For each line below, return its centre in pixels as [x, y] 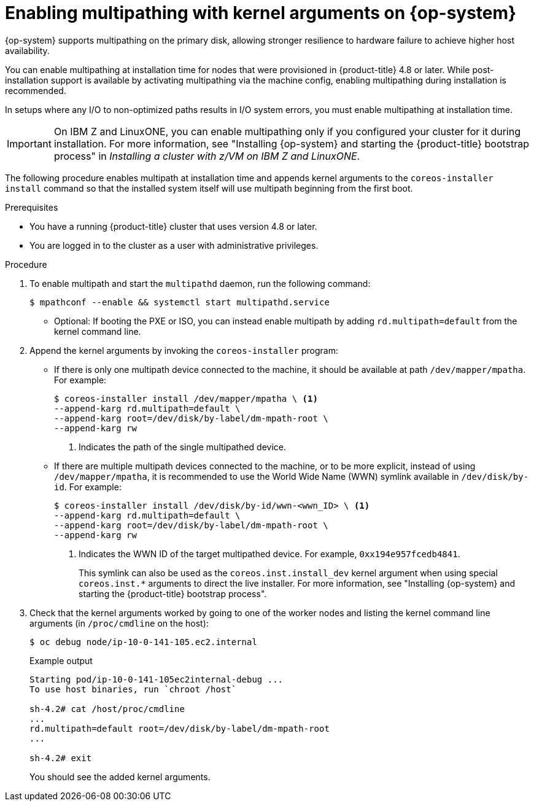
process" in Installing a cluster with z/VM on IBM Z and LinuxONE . [207, 156]
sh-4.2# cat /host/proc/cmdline [107, 709]
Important [29, 143]
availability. [27, 50]
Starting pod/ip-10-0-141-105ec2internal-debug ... [157, 679]
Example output [61, 660]
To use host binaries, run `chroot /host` [133, 689]
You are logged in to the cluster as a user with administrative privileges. [174, 245]
